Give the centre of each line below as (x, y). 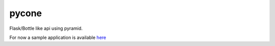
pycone (26, 13)
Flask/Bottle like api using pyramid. (46, 28)
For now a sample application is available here (58, 37)
